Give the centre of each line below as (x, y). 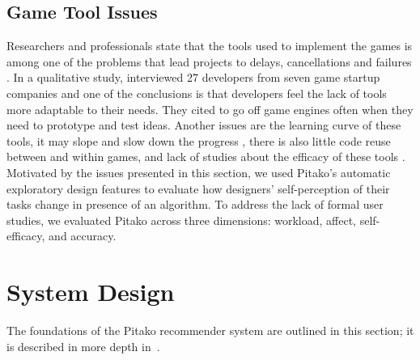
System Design (91, 292)
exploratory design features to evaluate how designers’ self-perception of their (198, 188)
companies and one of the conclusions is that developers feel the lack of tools (197, 93)
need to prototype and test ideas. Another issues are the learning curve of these (204, 125)
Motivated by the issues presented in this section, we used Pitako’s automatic (199, 172)
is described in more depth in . (83, 346)
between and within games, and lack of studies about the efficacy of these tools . (206, 157)
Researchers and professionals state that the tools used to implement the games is (210, 46)
